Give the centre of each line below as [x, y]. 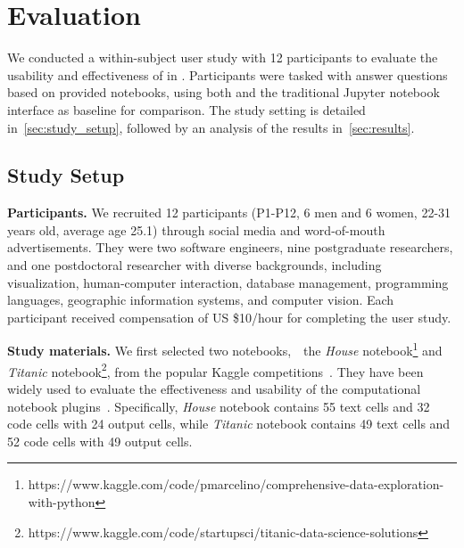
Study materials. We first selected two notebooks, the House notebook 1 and [225, 349]
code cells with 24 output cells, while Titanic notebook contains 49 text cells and [229, 424]
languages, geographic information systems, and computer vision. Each [201, 300]
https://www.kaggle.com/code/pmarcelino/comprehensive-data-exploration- [236, 484]
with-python [62, 501]
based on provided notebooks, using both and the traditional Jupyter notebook [224, 92]
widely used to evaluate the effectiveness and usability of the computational [214, 388]
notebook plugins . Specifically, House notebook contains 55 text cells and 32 [219, 406]
